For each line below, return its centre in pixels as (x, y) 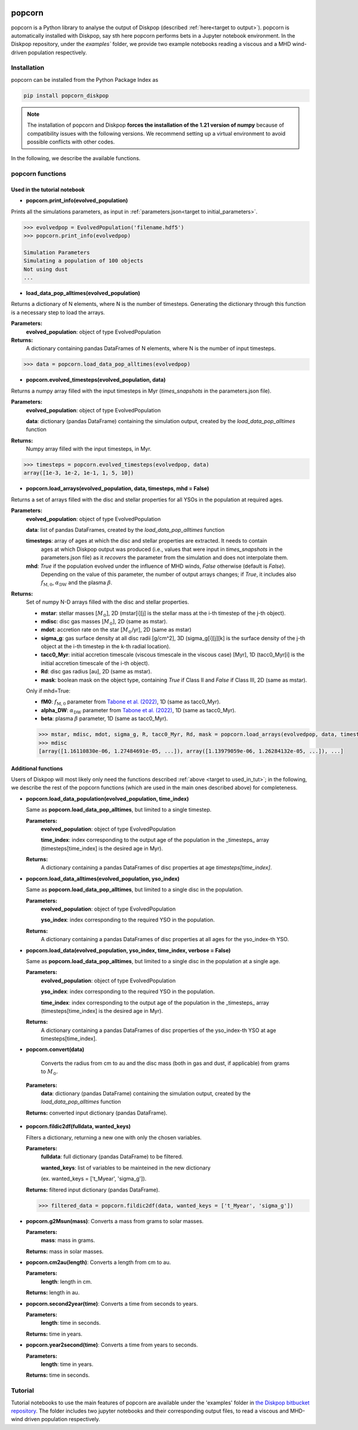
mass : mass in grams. (68, 1241)
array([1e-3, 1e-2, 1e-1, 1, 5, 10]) (79, 473)
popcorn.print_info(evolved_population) (77, 201)
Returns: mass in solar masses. (65, 1251)
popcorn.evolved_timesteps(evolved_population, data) (96, 380)
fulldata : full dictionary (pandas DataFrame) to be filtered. (112, 1157)
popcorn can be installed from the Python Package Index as (85, 79)
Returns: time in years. (54, 1334)
